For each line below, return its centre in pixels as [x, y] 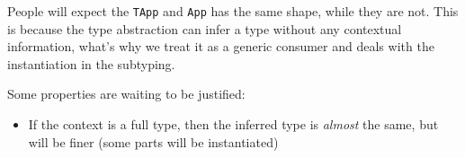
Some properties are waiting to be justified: [126, 94]
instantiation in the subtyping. [91, 63]
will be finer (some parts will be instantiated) [153, 141]
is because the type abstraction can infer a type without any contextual [205, 28]
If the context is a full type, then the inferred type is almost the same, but [233, 124]
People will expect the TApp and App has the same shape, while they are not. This [233, 11]
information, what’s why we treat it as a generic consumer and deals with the [221, 46]
